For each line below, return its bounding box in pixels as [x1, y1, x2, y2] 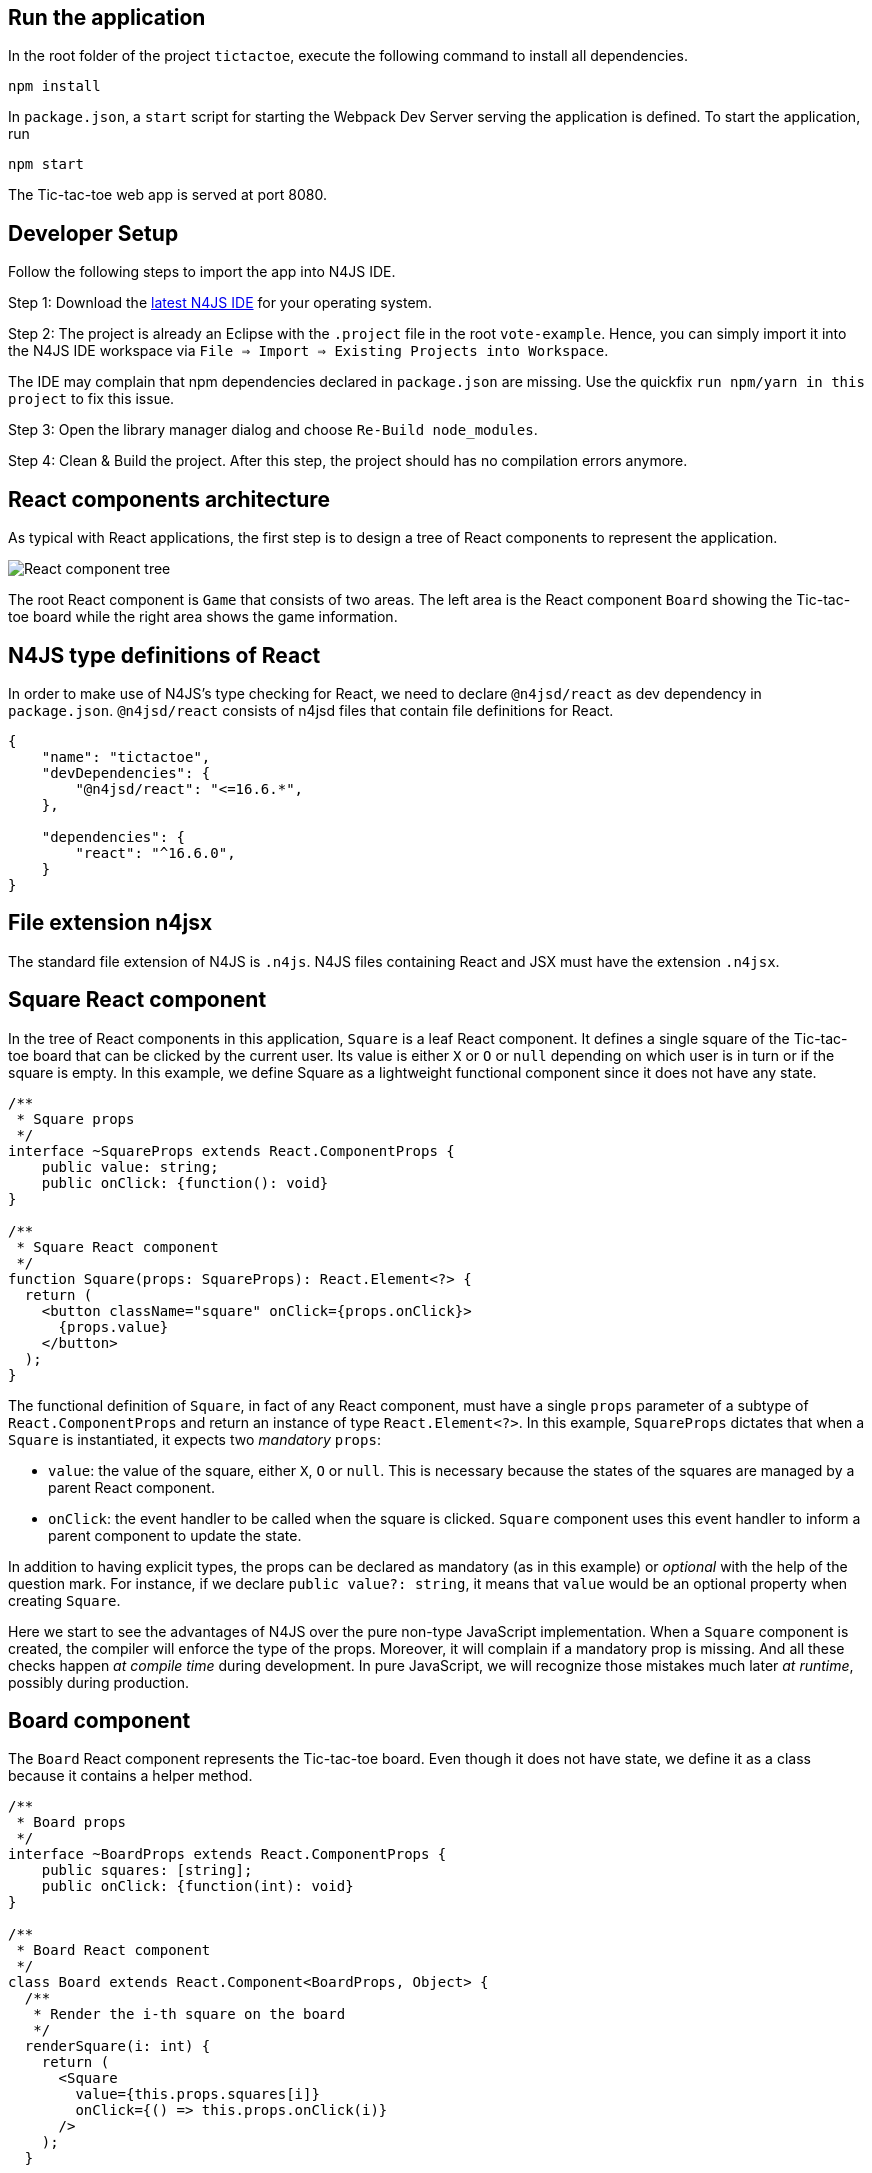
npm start [8, 156, 84, 173]
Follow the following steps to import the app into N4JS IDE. [8, 263, 396, 281]
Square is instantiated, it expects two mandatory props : [8, 1430, 381, 1448]
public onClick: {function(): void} [41, 1174, 329, 1191]
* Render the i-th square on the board [33, 2006, 346, 2023]
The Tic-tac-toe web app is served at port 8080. [8, 186, 328, 204]
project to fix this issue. [8, 390, 175, 408]
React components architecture [8, 486, 330, 512]
